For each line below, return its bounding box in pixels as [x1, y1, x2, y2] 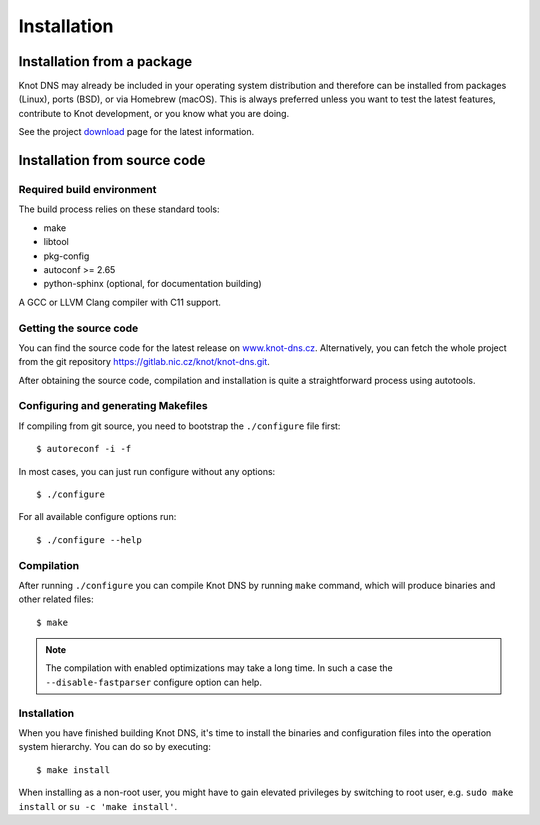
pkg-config [43, 250, 90, 262]
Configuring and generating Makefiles [18, 399, 209, 413]
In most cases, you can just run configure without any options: [18, 465, 276, 477]
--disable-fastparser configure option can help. [45, 676, 262, 688]
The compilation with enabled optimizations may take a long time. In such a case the [45, 662, 394, 674]
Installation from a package [18, 53, 193, 70]
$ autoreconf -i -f [36, 443, 132, 455]
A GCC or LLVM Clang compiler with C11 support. [18, 296, 222, 308]
